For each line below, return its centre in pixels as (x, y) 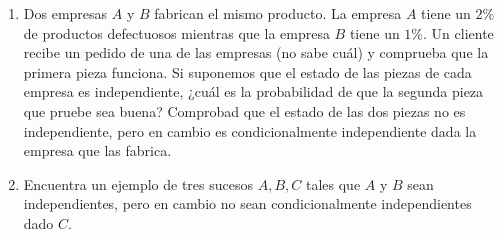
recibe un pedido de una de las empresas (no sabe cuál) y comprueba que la (256, 52)
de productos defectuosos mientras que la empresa (176, 32)
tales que (333, 183)
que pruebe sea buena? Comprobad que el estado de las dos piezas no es (244, 110)
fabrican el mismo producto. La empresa (278, 13)
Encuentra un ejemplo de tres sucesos (138, 183)
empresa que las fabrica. (97, 150)
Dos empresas (65, 13)
